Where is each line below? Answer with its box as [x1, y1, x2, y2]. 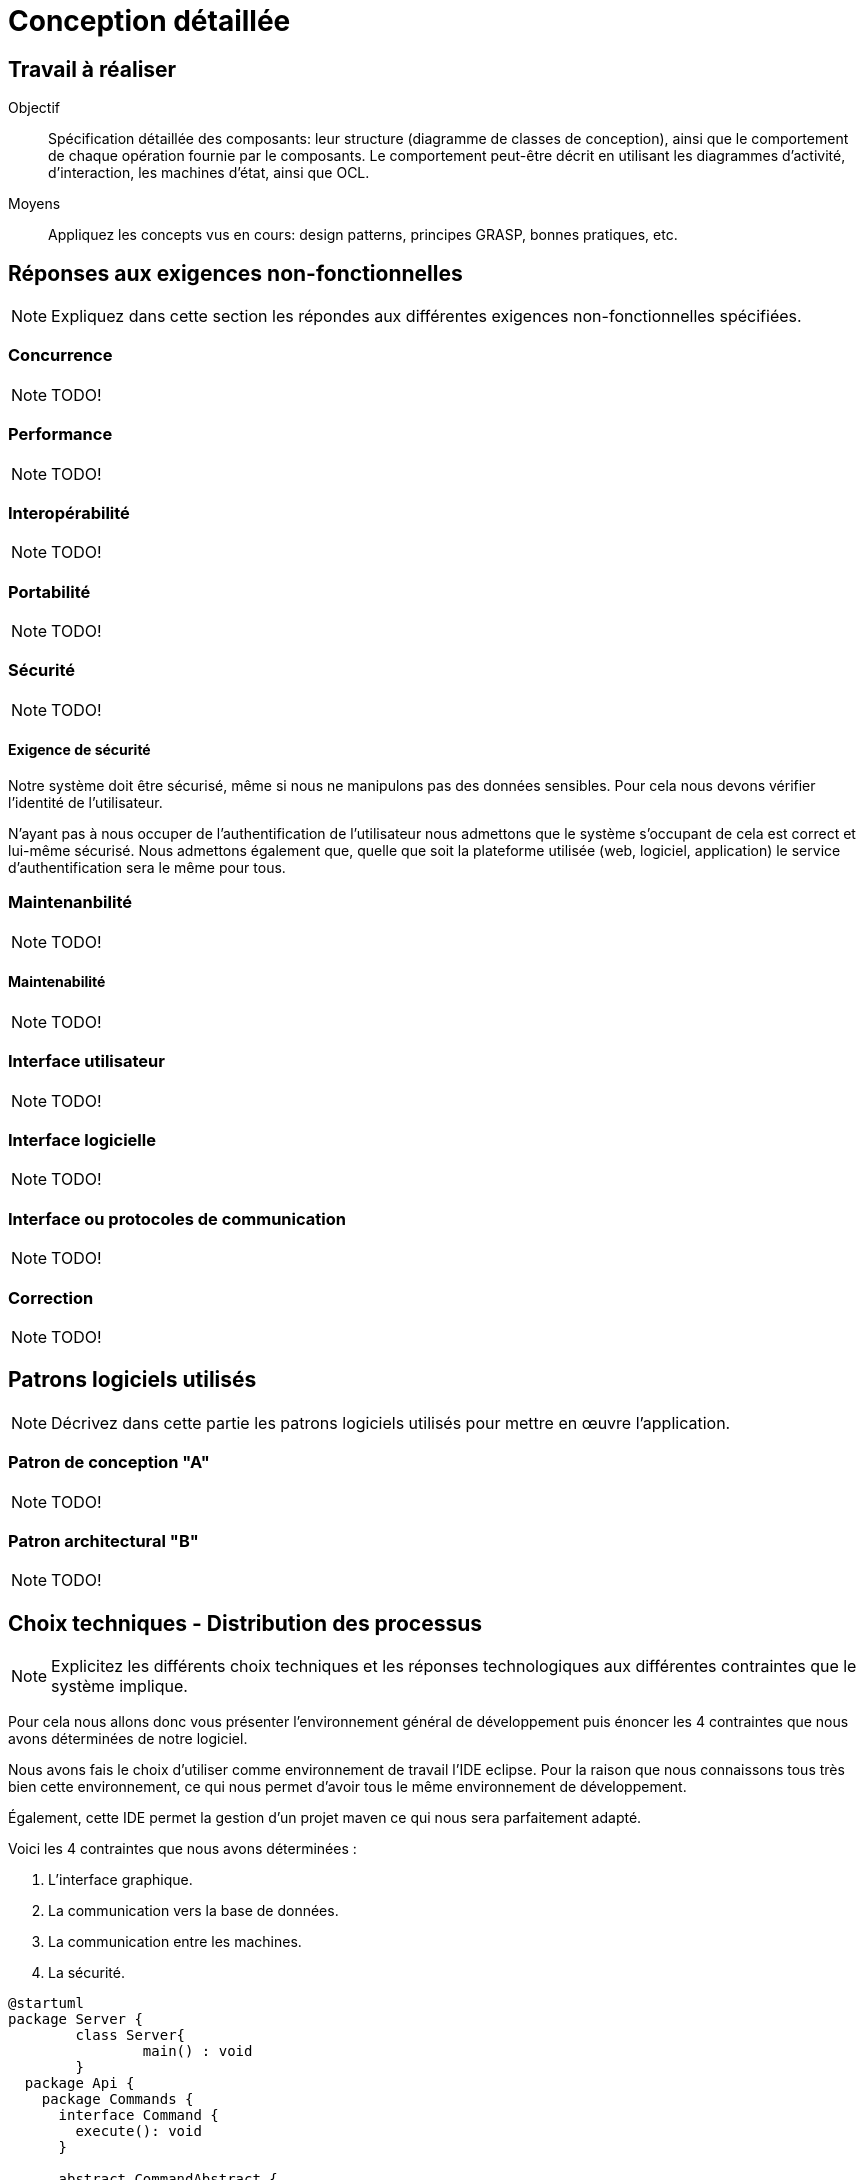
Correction [8, 1287, 94, 1308]
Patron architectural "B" [8, 1530, 199, 1551]
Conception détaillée [8, 4, 291, 38]
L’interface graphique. [48, 1871, 193, 1889]
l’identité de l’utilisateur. [8, 793, 163, 811]
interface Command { [58, 2107, 219, 2124]
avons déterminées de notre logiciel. [8, 1730, 248, 1748]
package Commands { [41, 2091, 194, 2108]
